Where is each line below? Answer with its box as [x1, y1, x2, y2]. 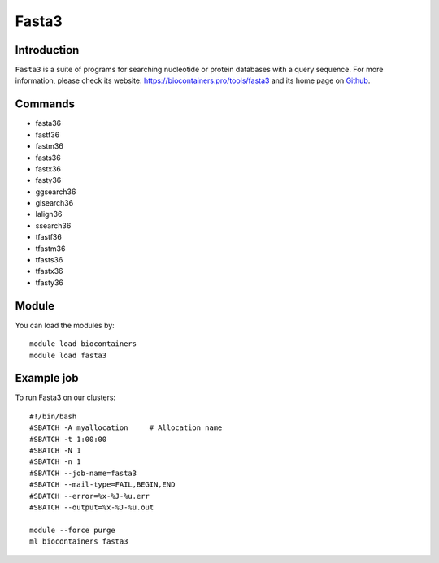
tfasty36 [35, 277, 64, 288]
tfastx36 [35, 266, 64, 276]
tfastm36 [35, 244, 66, 253]
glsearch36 [35, 198, 74, 208]
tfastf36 [35, 232, 63, 242]
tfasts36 [35, 255, 63, 265]
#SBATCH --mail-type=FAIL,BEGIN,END [29, 480, 176, 489]
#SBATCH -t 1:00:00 [29, 435, 107, 444]
